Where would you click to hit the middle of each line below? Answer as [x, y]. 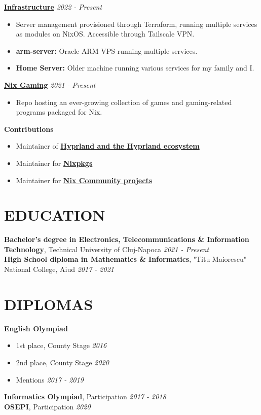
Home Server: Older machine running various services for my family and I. [135, 68]
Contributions [29, 129]
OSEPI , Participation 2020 [47, 406]
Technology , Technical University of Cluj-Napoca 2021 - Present [107, 249]
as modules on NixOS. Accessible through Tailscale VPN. [105, 34]
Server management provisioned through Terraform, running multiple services [137, 24]
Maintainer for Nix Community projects [84, 180]
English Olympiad [36, 328]
